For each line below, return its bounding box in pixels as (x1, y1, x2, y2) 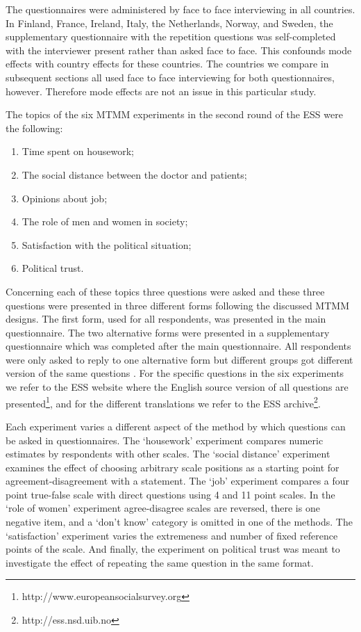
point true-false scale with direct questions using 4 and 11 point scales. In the (6, 487, 335, 501)
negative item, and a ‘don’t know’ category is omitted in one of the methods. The (6, 514, 353, 529)
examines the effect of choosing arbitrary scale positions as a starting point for (6, 460, 339, 474)
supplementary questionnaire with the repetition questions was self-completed (6, 29, 336, 44)
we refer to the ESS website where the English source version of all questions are (6, 380, 349, 394)
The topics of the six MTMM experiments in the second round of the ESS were (6, 107, 343, 122)
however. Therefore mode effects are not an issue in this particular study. (6, 83, 317, 98)
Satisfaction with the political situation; (22, 237, 192, 252)
